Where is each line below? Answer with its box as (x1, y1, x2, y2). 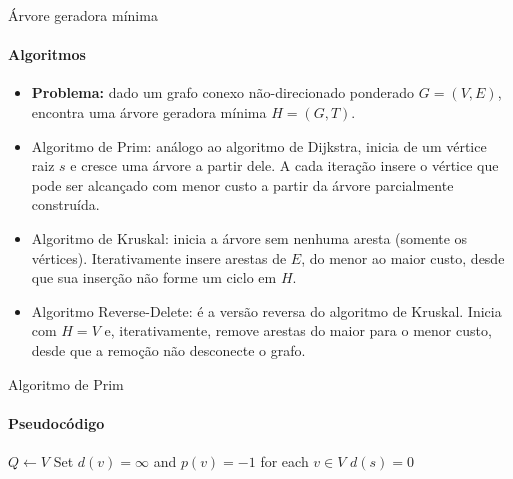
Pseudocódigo (8, 412, 105, 433)
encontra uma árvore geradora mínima (31, 101, 267, 122)
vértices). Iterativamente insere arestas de (31, 247, 287, 268)
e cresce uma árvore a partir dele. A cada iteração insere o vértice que (70, 155, 499, 176)
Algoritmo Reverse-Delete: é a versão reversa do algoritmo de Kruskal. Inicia (31, 300, 502, 321)
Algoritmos (8, 44, 86, 65)
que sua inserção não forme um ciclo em (31, 267, 277, 288)
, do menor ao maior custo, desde (301, 247, 505, 268)
